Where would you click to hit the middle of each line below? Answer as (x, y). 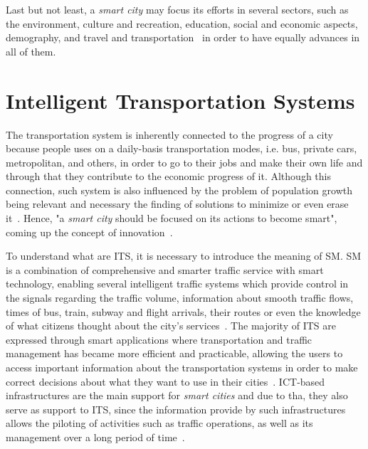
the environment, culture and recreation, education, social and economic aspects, (182, 23)
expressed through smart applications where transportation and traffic (159, 339)
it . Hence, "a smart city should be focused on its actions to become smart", (172, 218)
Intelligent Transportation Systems (180, 100)
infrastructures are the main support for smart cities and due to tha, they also (177, 395)
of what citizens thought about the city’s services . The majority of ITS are (171, 326)
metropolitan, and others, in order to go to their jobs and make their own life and (184, 162)
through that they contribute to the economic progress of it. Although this (168, 176)
